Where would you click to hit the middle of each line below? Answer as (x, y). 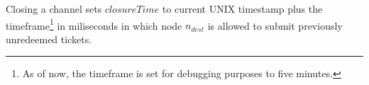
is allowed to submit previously (275, 25)
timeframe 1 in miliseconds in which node (94, 24)
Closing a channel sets (54, 8)
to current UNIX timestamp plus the (242, 8)
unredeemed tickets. (49, 39)
